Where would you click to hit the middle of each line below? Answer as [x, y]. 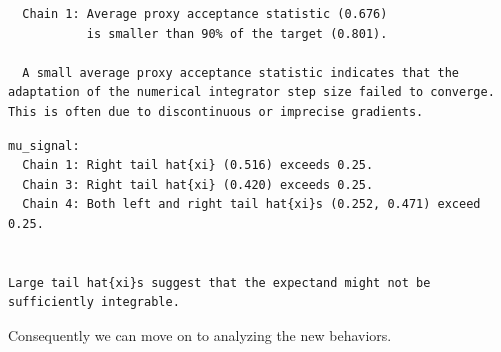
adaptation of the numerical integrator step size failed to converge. [251, 92]
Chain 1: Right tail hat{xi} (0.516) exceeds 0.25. [198, 165]
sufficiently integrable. [94, 302]
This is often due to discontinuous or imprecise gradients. [216, 111]
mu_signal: [44, 145]
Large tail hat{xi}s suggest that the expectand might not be [219, 282]
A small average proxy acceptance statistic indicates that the [241, 72]
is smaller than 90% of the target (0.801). [237, 33]
